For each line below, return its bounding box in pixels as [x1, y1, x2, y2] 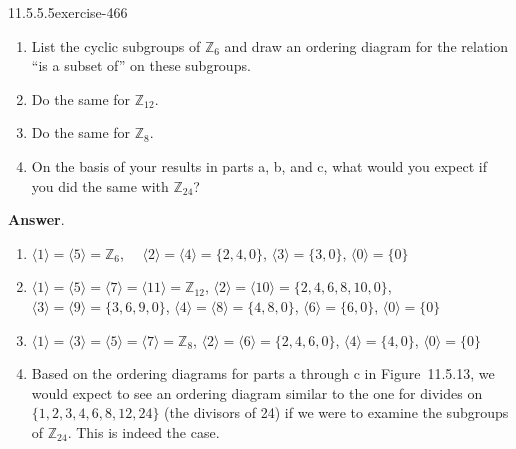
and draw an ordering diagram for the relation [224, 35, 509, 56]
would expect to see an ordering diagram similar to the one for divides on [31, 382, 483, 403]
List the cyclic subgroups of [31, 35, 201, 56]
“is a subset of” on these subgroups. [31, 55, 251, 76]
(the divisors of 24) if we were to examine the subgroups [164, 402, 509, 423]
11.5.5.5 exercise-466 [8, 2, 128, 22]
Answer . [8, 209, 65, 230]
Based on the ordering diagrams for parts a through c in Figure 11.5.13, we [31, 363, 495, 384]
